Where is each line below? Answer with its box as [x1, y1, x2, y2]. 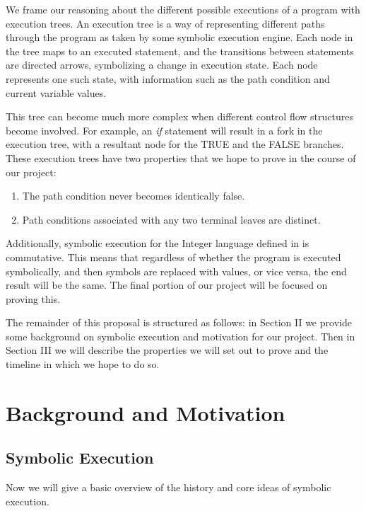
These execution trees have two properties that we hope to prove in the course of [6, 150, 356, 165]
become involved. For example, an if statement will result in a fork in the [6, 122, 323, 137]
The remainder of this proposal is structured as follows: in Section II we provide [6, 315, 352, 330]
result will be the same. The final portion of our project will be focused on [6, 277, 328, 292]
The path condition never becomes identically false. [22, 188, 245, 203]
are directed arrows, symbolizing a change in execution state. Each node [6, 57, 318, 72]
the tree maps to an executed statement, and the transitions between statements [6, 43, 354, 58]
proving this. [6, 291, 61, 306]
